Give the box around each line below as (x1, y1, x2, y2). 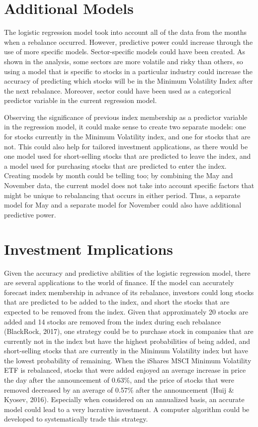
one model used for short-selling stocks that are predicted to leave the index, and (4, 151, 251, 161)
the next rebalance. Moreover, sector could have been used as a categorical (4, 85, 231, 96)
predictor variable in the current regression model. (4, 95, 157, 106)
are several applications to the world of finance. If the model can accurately (4, 277, 234, 288)
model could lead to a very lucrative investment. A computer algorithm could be (4, 404, 250, 414)
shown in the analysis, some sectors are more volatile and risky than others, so (4, 56, 243, 66)
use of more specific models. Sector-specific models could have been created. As (4, 46, 246, 57)
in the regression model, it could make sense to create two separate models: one (4, 121, 246, 132)
